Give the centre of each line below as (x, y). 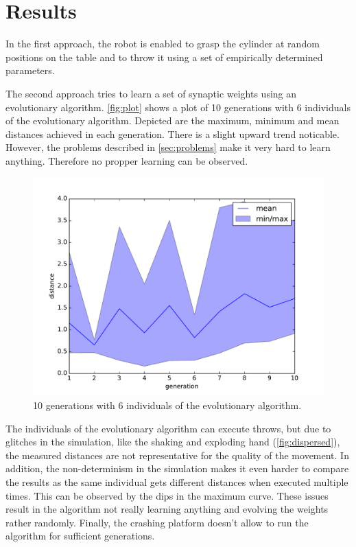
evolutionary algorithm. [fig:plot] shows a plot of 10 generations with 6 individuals (178, 107)
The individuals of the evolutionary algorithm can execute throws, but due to (168, 428)
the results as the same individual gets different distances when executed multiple (177, 482)
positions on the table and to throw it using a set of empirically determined (164, 57)
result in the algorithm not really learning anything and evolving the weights (167, 509)
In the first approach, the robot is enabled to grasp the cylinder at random (163, 44)
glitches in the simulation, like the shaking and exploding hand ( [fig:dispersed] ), (173, 442)
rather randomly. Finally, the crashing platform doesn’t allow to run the (157, 522)
